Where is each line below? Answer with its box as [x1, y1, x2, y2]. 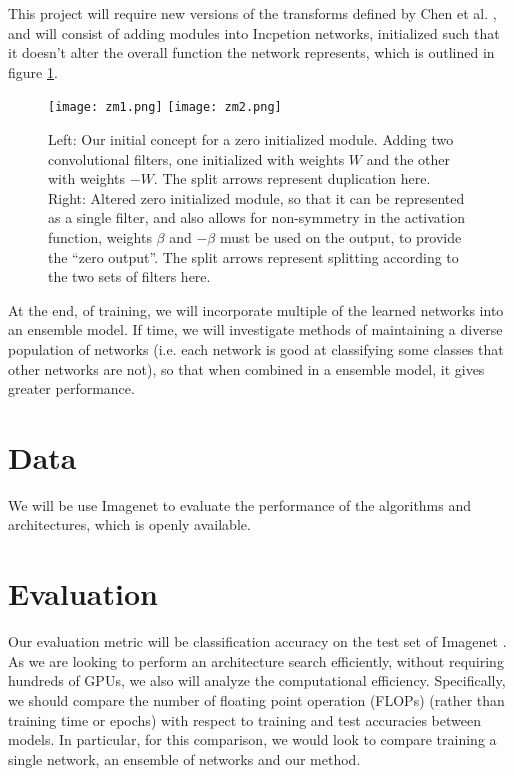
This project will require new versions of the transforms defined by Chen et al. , [8, 3, 497, 23]
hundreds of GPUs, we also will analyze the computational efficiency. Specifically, [8, 670, 506, 691]
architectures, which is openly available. [8, 514, 251, 535]
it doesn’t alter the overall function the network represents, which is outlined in [8, 42, 495, 63]
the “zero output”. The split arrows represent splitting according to [48, 246, 459, 267]
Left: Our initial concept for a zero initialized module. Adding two [48, 129, 454, 150]
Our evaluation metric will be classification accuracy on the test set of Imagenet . [8, 631, 507, 652]
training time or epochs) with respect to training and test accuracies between [8, 709, 481, 730]
